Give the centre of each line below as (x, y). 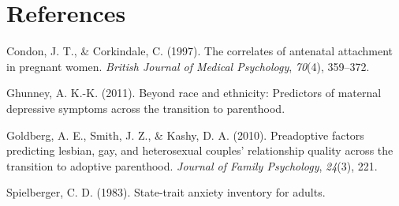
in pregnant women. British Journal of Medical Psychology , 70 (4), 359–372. (188, 66)
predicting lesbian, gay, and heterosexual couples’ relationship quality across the (200, 150)
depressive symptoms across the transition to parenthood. (146, 108)
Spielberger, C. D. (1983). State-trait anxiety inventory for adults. (166, 192)
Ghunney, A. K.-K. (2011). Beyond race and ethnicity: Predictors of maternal (194, 93)
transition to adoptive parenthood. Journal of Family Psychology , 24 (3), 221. (192, 165)
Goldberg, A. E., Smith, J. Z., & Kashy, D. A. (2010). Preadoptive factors (185, 135)
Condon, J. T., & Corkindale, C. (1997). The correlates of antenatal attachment (199, 51)
